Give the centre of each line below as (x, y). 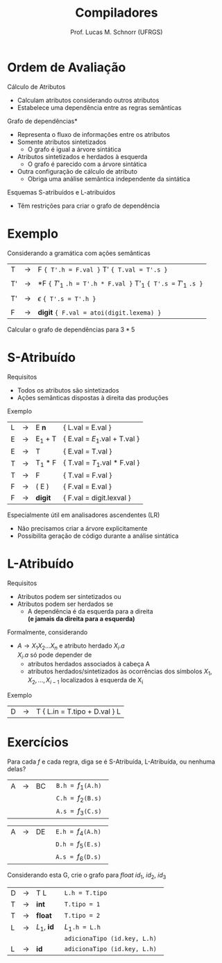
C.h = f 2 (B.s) (79, 799)
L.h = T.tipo (86, 893)
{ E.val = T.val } (88, 451)
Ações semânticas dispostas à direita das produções (93, 397)
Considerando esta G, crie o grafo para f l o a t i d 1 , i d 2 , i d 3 (87, 876)
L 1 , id (45, 928)
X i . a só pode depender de (54, 656)
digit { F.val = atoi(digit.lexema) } (100, 312)
